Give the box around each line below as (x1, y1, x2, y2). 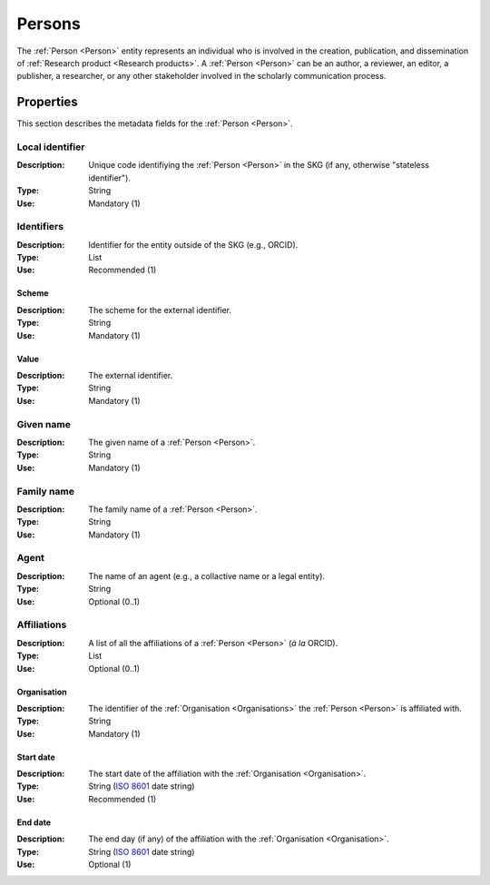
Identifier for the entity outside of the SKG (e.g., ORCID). (88, 239, 299, 250)
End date (16, 817, 52, 828)
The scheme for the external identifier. (88, 304, 231, 315)
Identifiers (16, 221, 64, 233)
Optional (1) (88, 859, 132, 870)
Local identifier (16, 141, 85, 153)
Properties (16, 94, 78, 110)
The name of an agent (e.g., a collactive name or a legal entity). (88, 570, 326, 581)
